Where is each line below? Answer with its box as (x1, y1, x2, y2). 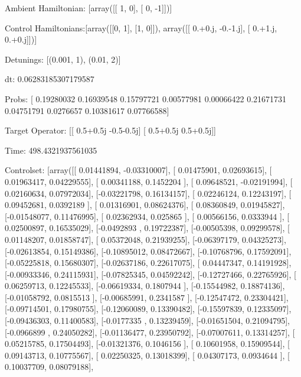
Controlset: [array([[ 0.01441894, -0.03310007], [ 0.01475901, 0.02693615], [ (5, 164, 272, 176)
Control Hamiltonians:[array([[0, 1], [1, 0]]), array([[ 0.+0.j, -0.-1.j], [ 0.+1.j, (5, 21, 277, 34)
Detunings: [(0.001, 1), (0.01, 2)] (5, 53, 121, 65)
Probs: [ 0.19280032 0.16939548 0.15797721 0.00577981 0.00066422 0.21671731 (5, 92, 287, 105)
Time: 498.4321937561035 (5, 144, 97, 156)
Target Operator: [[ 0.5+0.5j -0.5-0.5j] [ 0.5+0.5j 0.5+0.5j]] (5, 124, 216, 136)
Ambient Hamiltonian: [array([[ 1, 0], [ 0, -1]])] (5, 2, 172, 14)
